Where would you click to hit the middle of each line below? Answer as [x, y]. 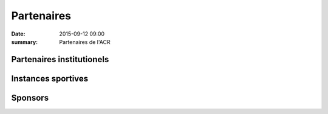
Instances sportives [50, 78]
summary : [25, 42]
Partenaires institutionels [60, 59]
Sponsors [30, 97]
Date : [18, 34]
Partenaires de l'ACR [85, 42]
